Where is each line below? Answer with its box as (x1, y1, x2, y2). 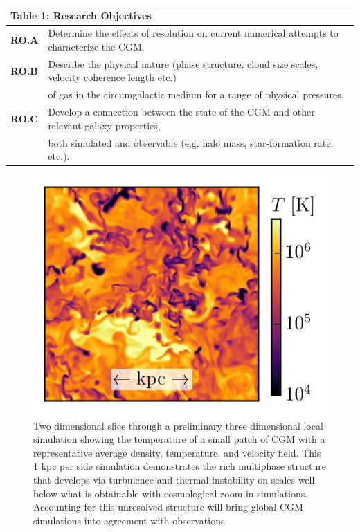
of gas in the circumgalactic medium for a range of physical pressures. (48, 87, 344, 102)
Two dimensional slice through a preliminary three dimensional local (33, 418, 323, 432)
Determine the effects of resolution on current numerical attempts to (48, 26, 339, 40)
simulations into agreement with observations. (33, 513, 228, 527)
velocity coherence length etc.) (48, 70, 177, 84)
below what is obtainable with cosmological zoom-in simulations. (33, 486, 308, 500)
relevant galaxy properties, (48, 118, 161, 132)
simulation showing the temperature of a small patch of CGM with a (33, 432, 325, 446)
